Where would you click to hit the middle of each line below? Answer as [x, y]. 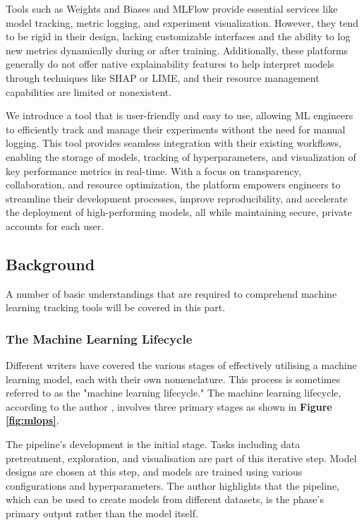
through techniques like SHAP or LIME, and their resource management [163, 77]
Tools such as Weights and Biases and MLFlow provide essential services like [172, 8]
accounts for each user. [55, 225]
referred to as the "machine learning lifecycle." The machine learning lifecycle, [174, 393]
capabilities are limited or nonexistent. [89, 91]
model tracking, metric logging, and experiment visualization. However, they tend [182, 22]
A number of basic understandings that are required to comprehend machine [171, 293]
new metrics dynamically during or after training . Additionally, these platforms [177, 50]
